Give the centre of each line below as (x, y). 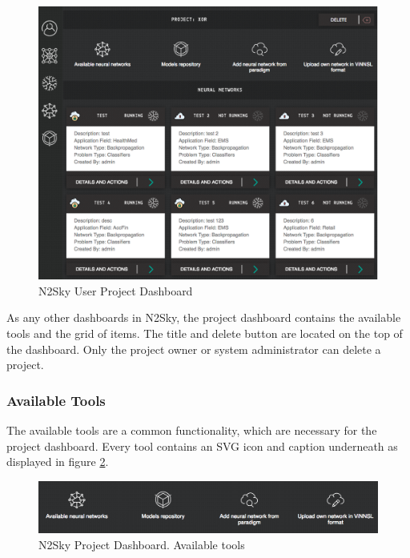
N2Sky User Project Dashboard (116, 290)
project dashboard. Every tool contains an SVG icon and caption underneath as (202, 446)
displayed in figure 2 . (58, 462)
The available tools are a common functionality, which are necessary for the (192, 430)
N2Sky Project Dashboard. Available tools (142, 545)
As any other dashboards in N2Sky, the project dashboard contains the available (204, 317)
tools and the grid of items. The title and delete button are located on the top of (205, 333)
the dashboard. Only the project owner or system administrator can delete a (194, 349)
